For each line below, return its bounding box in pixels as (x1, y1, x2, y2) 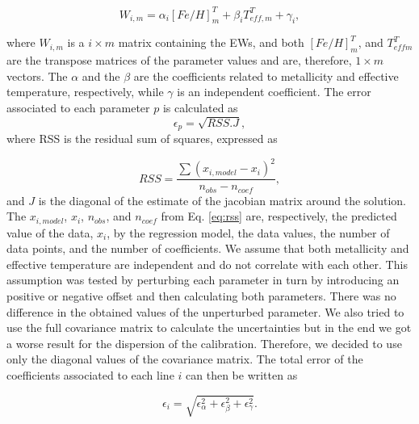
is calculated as (162, 99, 238, 115)
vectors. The (6, 67, 68, 84)
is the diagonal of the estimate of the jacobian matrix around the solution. (38, 191, 407, 208)
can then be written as (186, 367, 298, 384)
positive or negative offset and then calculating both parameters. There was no (6, 288, 396, 304)
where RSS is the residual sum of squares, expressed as (6, 130, 278, 147)
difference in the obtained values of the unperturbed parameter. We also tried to (6, 303, 404, 320)
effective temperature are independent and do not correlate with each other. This (6, 255, 408, 272)
